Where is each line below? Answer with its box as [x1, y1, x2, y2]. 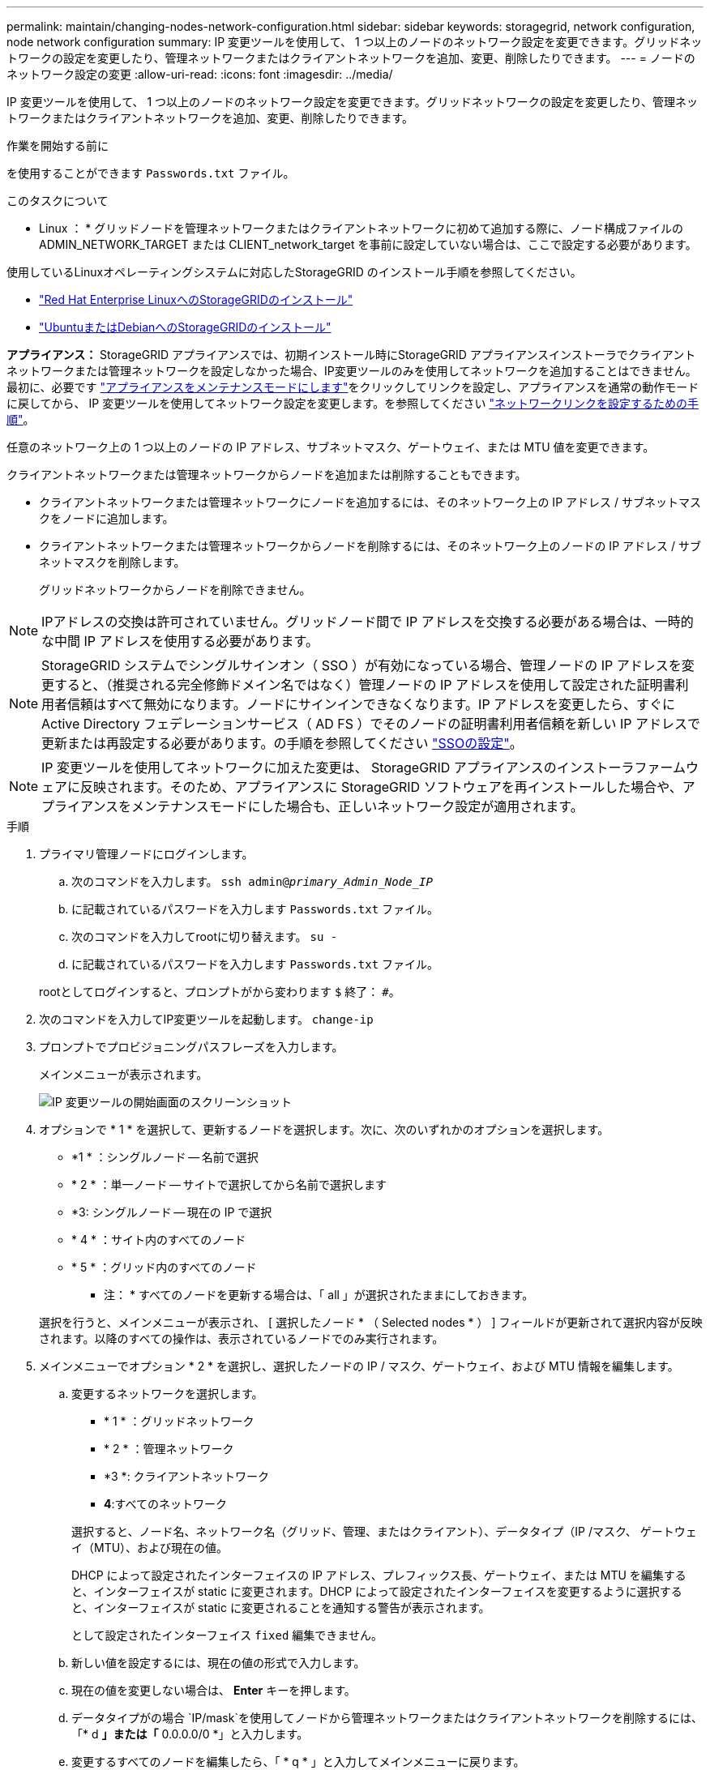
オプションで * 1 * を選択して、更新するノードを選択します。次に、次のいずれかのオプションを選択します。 [39, 1122, 609, 1136]
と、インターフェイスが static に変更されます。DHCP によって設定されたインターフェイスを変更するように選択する [71, 1584, 682, 1598]
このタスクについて [6, 194, 109, 207]
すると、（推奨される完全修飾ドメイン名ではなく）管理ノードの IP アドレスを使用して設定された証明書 [54, 677, 676, 693]
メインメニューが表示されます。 [39, 1067, 208, 1081]
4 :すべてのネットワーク [104, 1497, 227, 1511]
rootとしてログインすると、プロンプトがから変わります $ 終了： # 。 [39, 985, 400, 998]
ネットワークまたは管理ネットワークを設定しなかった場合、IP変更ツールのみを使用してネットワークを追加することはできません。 [6, 364, 697, 378]
